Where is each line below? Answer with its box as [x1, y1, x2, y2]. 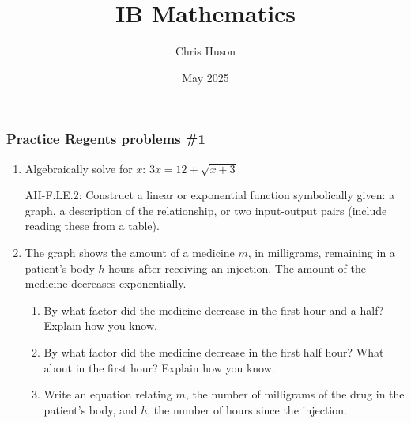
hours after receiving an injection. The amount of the [108, 259, 366, 276]
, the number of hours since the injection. [147, 401, 347, 417]
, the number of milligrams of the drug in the [185, 386, 405, 402]
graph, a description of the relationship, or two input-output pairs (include [25, 202, 387, 218]
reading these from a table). [25, 217, 160, 234]
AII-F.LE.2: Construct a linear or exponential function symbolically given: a [25, 187, 394, 203]
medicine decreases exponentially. [25, 275, 187, 292]
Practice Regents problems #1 [6, 129, 205, 149]
